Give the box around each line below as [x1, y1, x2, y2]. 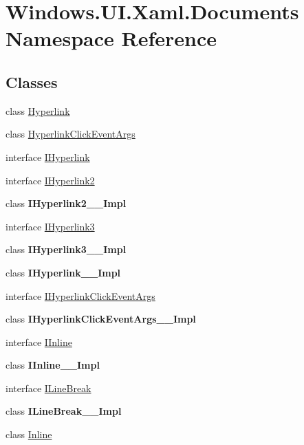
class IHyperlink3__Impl [6, 242, 127, 257]
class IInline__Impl [6, 358, 100, 372]
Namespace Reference [6, 24, 217, 52]
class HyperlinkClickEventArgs [6, 127, 135, 141]
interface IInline [6, 334, 72, 349]
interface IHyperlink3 [6, 219, 95, 233]
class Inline [6, 427, 52, 442]
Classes [6, 71, 58, 92]
